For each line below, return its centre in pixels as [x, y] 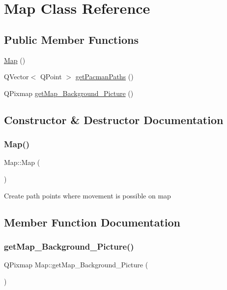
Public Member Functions [71, 39]
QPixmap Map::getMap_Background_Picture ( [76, 265]
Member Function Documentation [92, 222]
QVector [16, 77]
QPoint [51, 77]
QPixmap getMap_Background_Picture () [69, 93]
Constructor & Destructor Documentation [114, 119]
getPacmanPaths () [104, 77]
